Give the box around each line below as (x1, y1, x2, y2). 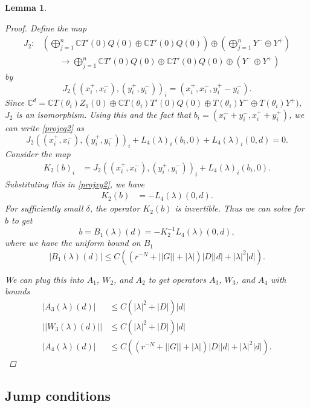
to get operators (148, 273, 206, 285)
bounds (5, 285, 30, 297)
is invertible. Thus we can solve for (175, 202, 305, 215)
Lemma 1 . (5, 1, 47, 13)
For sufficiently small (5, 202, 83, 215)
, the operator (89, 202, 140, 215)
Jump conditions (5, 386, 111, 405)
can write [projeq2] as (5, 121, 84, 134)
